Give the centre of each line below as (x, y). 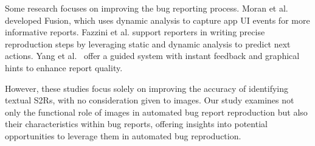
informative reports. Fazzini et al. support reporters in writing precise (135, 32)
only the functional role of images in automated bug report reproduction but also (156, 112)
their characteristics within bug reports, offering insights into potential (136, 124)
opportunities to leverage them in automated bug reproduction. (123, 135)
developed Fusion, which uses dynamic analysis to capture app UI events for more (157, 20)
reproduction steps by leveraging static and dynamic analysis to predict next (148, 43)
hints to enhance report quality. (64, 67)
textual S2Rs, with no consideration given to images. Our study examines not (150, 100)
